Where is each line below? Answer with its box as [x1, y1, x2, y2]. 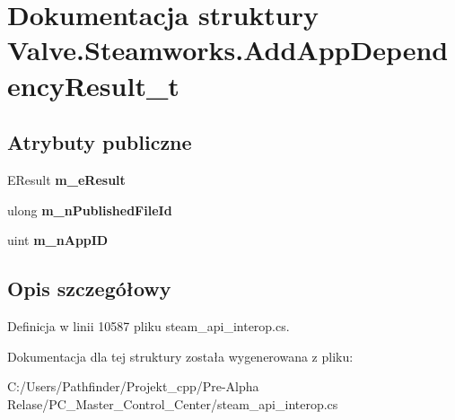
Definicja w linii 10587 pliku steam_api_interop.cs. [7, 316, 290, 335]
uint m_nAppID [7, 231, 109, 249]
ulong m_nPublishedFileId [7, 200, 172, 219]
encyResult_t [7, 66, 179, 103]
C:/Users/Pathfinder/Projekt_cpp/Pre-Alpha [7, 377, 259, 396]
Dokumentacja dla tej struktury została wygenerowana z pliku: [7, 346, 354, 365]
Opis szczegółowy [7, 275, 171, 302]
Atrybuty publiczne [7, 128, 192, 156]
